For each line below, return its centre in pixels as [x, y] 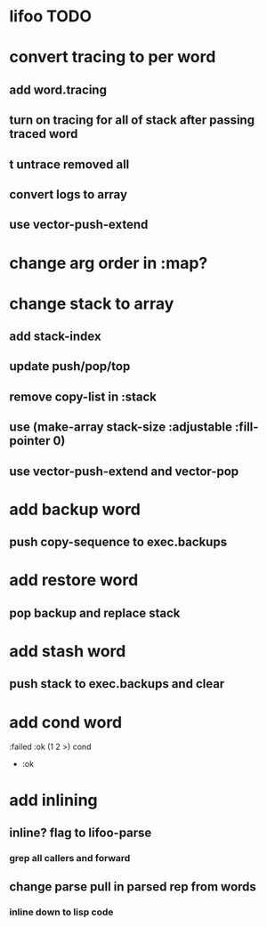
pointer [30, 441]
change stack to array [92, 303]
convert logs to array [68, 194]
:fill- [247, 427]
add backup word [75, 509]
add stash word [68, 651]
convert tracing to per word [113, 57]
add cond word [66, 722]
